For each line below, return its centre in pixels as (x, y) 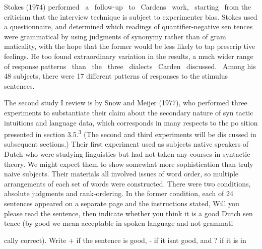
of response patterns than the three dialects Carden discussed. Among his (130, 66)
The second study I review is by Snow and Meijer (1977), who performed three (126, 103)
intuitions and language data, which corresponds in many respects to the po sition (131, 122)
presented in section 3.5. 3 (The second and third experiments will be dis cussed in (130, 133)
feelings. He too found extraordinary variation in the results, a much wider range (129, 56)
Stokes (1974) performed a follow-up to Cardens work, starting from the (128, 7)
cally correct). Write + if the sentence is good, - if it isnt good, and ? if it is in (125, 240)
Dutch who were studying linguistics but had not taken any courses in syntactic (127, 153)
